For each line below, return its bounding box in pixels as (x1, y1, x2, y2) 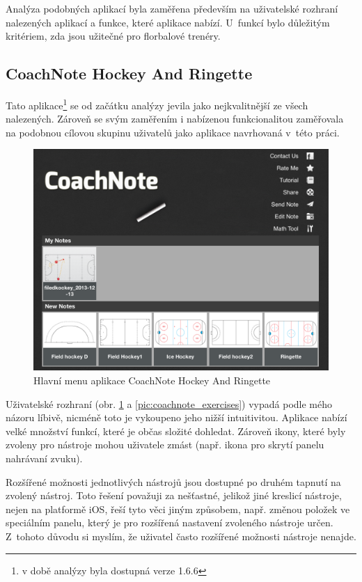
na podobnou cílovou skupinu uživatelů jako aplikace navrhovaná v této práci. (6, 125, 340, 139)
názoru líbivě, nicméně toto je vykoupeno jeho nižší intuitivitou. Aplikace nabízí (6, 410, 347, 425)
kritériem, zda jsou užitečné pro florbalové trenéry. (6, 29, 221, 43)
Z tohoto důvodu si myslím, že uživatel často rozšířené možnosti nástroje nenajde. (6, 528, 356, 543)
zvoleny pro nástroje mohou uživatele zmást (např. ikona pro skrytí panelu (6, 437, 324, 452)
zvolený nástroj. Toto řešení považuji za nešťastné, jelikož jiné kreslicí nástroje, (6, 488, 342, 503)
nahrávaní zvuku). (6, 450, 83, 465)
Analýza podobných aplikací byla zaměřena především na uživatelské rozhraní (6, 1, 338, 15)
